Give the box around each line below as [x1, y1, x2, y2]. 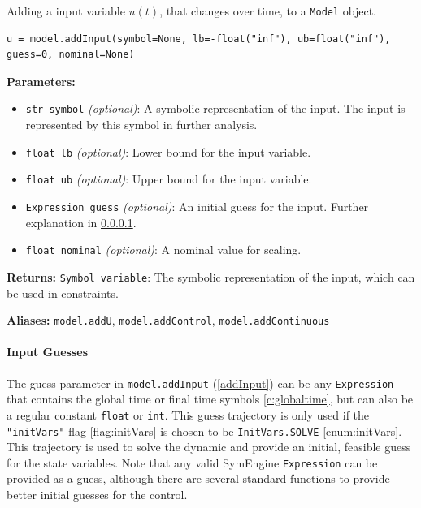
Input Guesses [7, 343, 88, 360]
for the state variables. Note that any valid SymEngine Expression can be [7, 454, 378, 471]
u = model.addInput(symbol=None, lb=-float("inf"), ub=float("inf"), [7, 32, 391, 45]
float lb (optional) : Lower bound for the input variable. [25, 143, 311, 160]
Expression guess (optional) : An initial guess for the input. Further [25, 198, 369, 214]
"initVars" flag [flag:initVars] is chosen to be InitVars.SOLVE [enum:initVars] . [7, 422, 402, 439]
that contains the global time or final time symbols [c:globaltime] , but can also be [7, 390, 414, 407]
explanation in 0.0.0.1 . [25, 213, 137, 230]
